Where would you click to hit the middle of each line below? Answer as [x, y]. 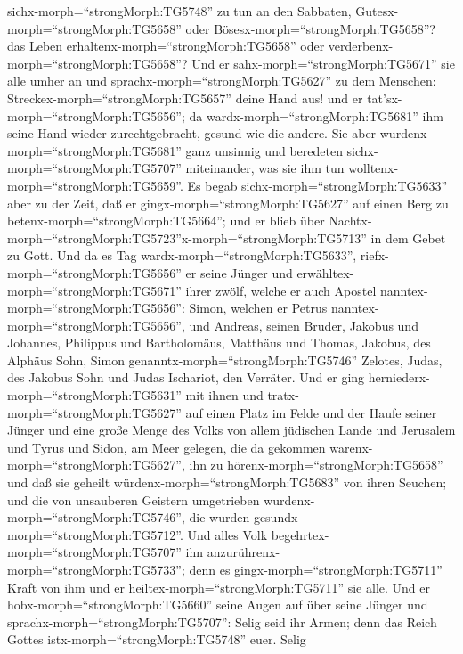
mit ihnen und [224, 395]
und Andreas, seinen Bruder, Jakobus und [304, 325]
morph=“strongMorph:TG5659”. [95, 185]
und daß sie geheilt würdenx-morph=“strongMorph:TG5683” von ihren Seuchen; [227, 482]
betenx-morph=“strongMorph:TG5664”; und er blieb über [166, 221]
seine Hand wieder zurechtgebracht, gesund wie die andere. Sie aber [192, 133]
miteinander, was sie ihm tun [265, 168]
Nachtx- [350, 221]
